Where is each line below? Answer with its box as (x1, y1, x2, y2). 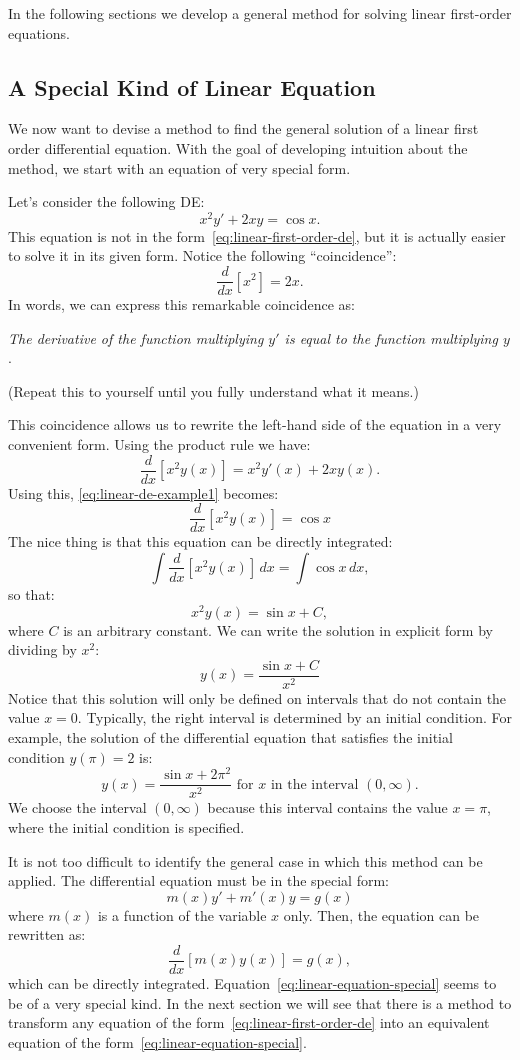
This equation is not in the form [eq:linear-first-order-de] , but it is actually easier (8, 225, 506, 246)
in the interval (270, 777, 359, 792)
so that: (8, 583, 55, 604)
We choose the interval (8, 797, 147, 818)
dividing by (8, 639, 77, 660)
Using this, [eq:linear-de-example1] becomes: (8, 482, 279, 503)
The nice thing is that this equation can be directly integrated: (8, 531, 393, 552)
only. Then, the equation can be (283, 904, 480, 925)
